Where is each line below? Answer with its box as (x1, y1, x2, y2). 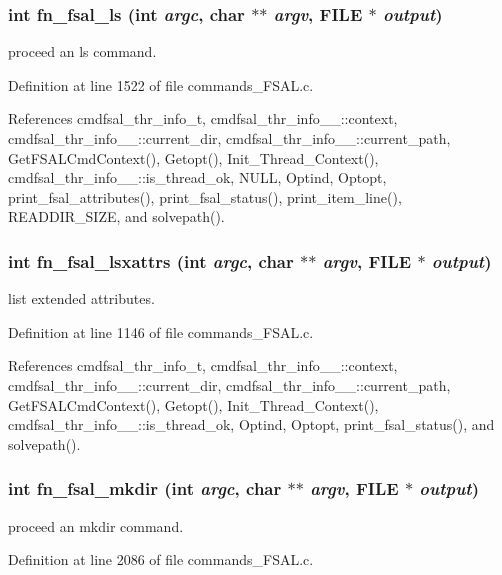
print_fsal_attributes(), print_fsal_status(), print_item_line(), (8, 186, 402, 207)
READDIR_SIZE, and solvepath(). (8, 206, 225, 227)
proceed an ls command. (8, 41, 157, 62)
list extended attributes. (8, 288, 155, 309)
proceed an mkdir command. (8, 515, 184, 536)
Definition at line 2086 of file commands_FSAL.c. (8, 549, 314, 570)
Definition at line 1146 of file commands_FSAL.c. (8, 321, 314, 342)
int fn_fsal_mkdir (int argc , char (8, 476, 282, 501)
